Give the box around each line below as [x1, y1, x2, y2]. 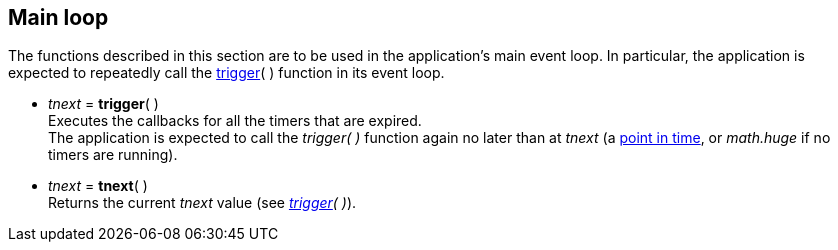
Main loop [8, 5, 109, 30]
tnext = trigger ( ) [48, 95, 159, 113]
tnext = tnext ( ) [48, 177, 148, 195]
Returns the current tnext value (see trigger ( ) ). [48, 194, 357, 212]
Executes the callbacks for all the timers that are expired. [48, 112, 422, 130]
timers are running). [48, 146, 178, 164]
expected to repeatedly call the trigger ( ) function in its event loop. [8, 64, 445, 82]
